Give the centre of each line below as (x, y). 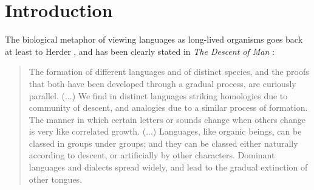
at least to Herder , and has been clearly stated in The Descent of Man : (140, 51)
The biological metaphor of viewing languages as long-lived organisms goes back (154, 39)
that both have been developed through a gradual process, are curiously (162, 83)
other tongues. (56, 179)
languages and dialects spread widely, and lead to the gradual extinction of (168, 167)
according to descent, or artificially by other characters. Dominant (152, 155)
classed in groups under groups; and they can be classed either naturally (163, 143)
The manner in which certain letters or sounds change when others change (167, 119)
